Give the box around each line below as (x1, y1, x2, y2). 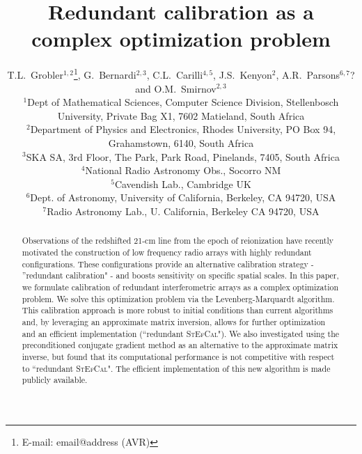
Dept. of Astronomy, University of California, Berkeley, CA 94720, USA (30, 190, 336, 205)
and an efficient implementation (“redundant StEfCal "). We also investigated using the (22, 327, 340, 339)
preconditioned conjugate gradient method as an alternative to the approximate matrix (22, 339, 338, 351)
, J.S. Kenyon (213, 67, 272, 81)
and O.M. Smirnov (135, 81, 217, 95)
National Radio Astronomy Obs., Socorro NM (85, 163, 281, 178)
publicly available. (22, 374, 88, 386)
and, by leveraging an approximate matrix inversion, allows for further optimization (22, 315, 326, 327)
